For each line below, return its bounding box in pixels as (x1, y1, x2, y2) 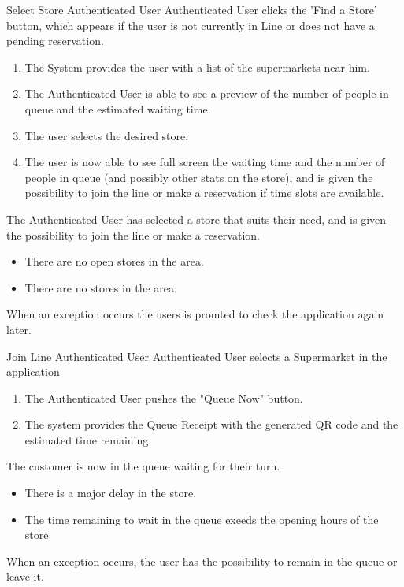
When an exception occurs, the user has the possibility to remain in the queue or (6, 552, 398, 569)
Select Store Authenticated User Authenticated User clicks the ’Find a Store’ (6, 2, 377, 17)
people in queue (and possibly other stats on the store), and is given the (24, 169, 373, 185)
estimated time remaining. (24, 431, 152, 448)
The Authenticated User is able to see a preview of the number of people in (24, 85, 389, 102)
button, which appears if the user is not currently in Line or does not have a (6, 17, 375, 33)
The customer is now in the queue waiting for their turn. (6, 458, 280, 474)
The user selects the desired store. (24, 127, 189, 143)
